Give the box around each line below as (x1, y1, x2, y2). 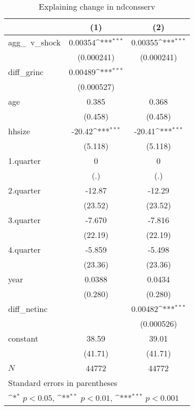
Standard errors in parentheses (8, 377, 118, 389)
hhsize (8, 125, 30, 137)
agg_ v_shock (8, 36, 61, 48)
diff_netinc (8, 303, 48, 315)
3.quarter (8, 214, 41, 226)
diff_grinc (8, 66, 44, 78)
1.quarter (8, 155, 41, 166)
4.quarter (8, 244, 41, 255)
